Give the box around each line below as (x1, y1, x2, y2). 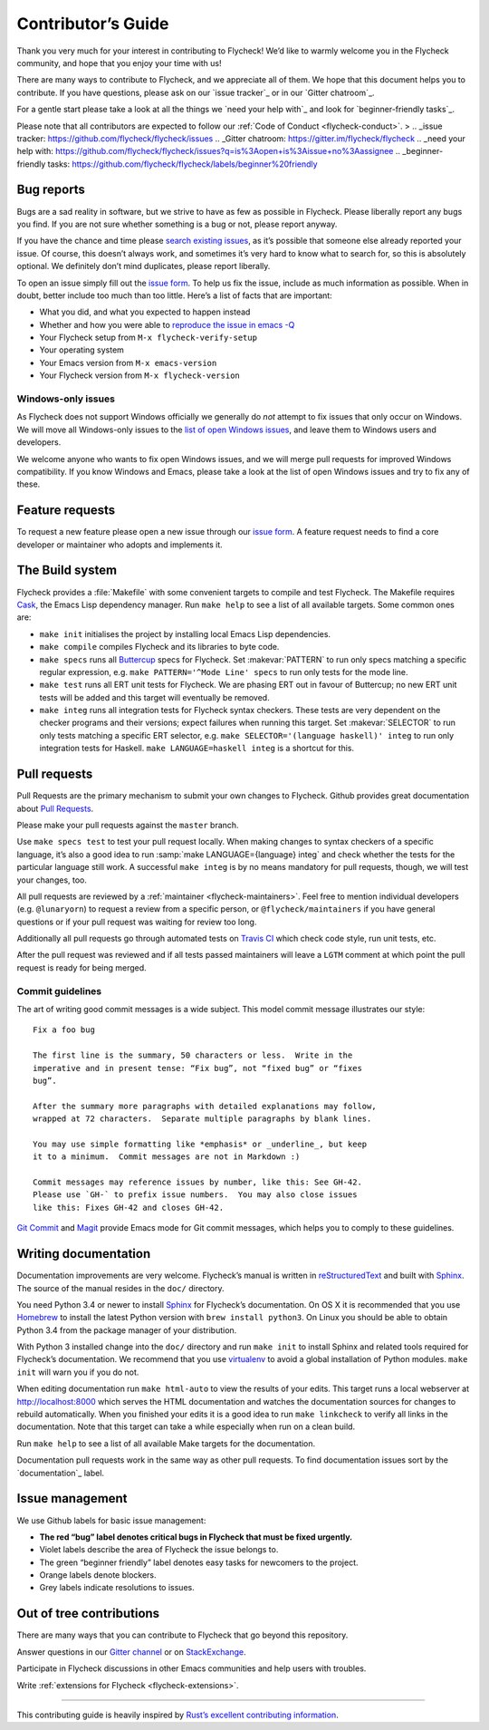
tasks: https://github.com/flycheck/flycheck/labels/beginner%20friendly (47, 159, 318, 169)
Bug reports (16, 182, 86, 198)
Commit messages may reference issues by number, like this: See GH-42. (33, 1177, 362, 1187)
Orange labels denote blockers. (39, 1570, 158, 1580)
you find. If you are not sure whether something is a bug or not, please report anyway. (16, 218, 338, 229)
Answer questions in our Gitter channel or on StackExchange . (16, 1646, 246, 1658)
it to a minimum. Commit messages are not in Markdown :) (33, 1152, 301, 1162)
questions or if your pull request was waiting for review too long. (16, 916, 257, 927)
